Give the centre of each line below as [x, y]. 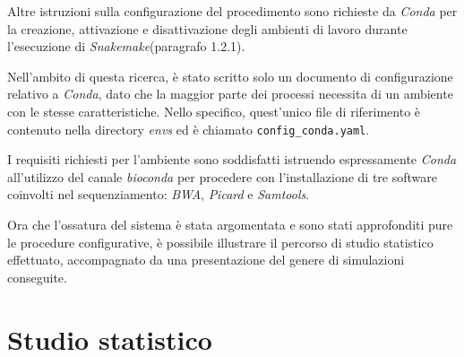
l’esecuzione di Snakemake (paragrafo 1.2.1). [126, 46]
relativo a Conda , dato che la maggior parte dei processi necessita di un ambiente [230, 94]
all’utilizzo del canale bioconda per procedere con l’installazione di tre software [222, 176]
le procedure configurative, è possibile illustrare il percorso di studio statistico [220, 242]
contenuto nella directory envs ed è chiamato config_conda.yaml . [189, 129]
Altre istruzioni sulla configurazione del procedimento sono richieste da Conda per [232, 11]
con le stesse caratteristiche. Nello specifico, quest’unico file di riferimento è [214, 111]
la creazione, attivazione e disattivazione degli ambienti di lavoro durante [207, 28]
